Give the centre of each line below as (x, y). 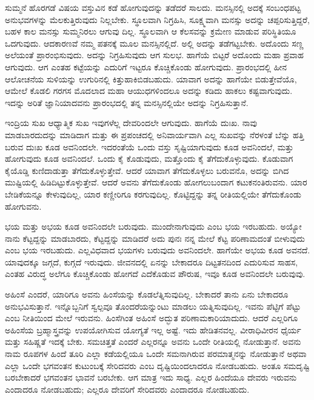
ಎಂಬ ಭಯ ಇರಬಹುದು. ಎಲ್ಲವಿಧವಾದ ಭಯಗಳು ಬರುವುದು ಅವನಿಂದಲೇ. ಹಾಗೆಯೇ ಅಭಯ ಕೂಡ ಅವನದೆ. (158, 250)
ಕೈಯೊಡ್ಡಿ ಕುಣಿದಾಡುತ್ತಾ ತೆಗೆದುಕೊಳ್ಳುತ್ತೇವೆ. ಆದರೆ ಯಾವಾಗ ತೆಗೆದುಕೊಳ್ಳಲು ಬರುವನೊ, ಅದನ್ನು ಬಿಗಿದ (147, 170)
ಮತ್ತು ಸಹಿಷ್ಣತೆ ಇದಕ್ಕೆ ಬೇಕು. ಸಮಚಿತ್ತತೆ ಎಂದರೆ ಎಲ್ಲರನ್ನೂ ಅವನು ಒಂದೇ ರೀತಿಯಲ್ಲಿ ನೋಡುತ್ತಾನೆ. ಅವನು (153, 342)
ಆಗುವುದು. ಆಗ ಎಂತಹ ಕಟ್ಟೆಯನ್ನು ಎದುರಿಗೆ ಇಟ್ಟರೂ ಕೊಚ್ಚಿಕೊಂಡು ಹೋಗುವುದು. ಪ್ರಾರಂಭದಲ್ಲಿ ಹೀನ (146, 66)
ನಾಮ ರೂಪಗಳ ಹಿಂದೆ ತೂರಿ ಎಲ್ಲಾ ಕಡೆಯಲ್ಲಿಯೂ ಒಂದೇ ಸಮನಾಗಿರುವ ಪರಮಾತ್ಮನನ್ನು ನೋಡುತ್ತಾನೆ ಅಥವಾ (156, 354)
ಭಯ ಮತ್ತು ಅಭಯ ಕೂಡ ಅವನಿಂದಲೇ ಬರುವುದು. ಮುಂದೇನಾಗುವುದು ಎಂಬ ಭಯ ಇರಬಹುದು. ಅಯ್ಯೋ (153, 226)
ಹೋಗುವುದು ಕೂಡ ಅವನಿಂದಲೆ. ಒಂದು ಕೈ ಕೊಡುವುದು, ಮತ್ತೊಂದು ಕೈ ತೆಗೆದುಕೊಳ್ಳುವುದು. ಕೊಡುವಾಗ (149, 158)
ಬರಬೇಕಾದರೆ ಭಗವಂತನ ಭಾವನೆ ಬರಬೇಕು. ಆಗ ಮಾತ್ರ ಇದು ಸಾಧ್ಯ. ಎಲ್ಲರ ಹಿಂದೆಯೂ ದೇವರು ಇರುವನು (151, 377)
